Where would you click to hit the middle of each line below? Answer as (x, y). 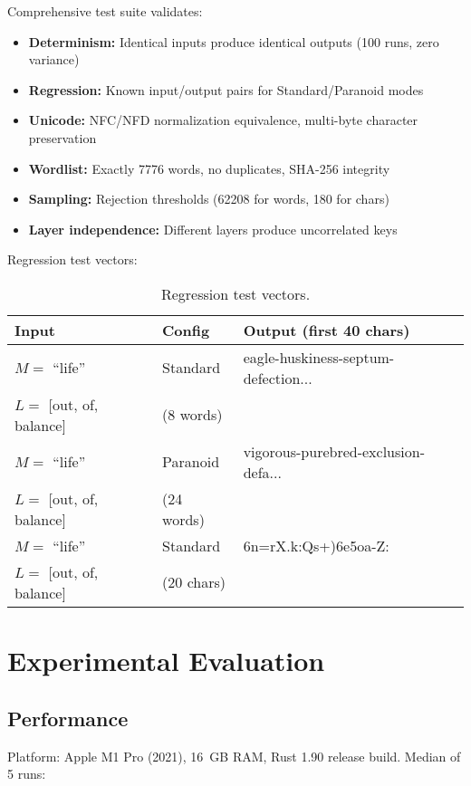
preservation (62, 137)
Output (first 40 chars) (327, 330)
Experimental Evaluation (166, 661)
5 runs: (27, 774)
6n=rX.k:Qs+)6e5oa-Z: (316, 545)
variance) (54, 59)
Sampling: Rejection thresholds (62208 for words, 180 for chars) (209, 199)
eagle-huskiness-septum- (319, 357)
